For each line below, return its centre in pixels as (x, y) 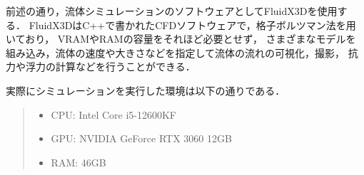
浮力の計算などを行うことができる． (110, 67)
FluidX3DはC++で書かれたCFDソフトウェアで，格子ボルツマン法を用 (192, 25)
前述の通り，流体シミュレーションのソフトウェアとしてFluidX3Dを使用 (172, 11)
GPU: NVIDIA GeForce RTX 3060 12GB (141, 138)
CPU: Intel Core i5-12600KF (114, 114)
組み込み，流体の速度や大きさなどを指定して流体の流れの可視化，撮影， (176, 52)
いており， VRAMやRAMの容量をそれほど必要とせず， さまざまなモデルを (181, 39)
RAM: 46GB (79, 162)
